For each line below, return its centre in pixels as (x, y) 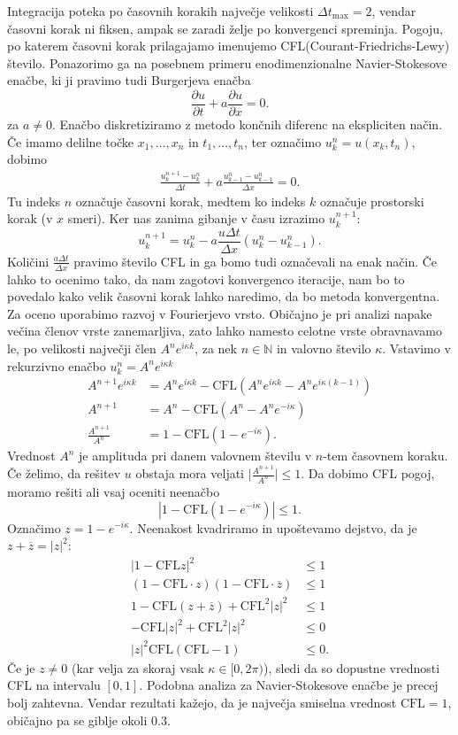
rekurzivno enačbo (57, 365)
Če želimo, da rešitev (64, 473)
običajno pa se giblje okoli (77, 720)
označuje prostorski (372, 201)
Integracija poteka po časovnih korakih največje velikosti (160, 11)
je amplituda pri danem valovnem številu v (195, 456)
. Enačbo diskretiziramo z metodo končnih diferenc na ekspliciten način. (247, 124)
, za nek (216, 348)
